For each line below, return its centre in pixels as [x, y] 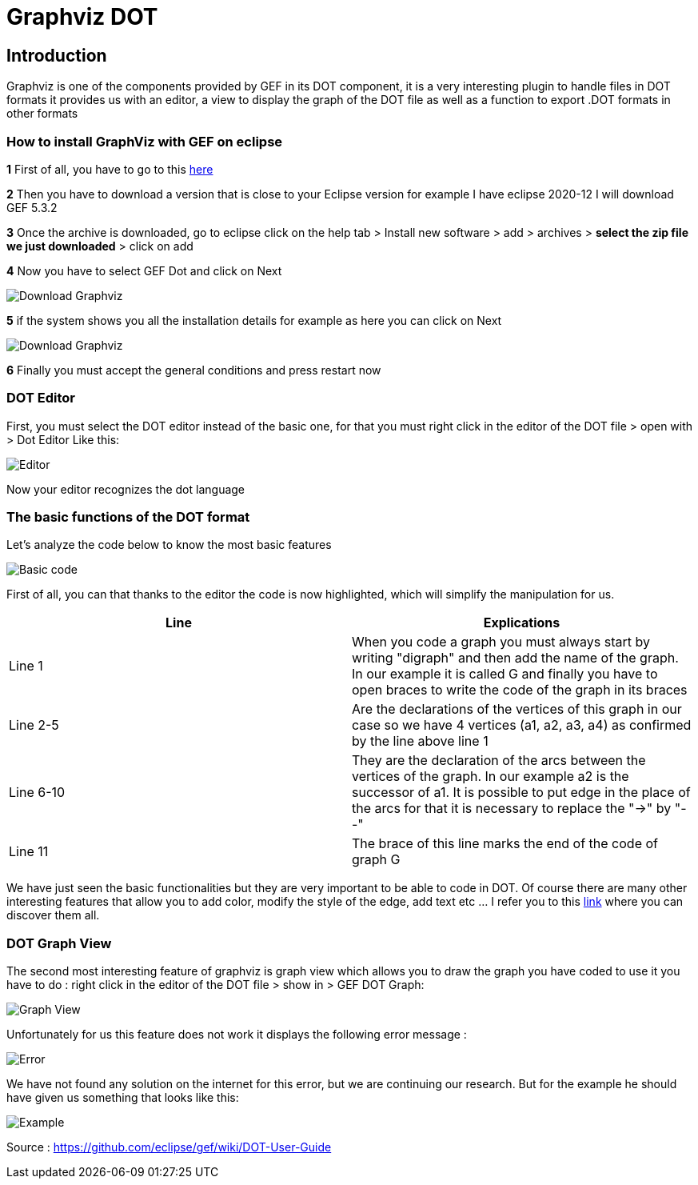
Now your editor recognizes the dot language [126, 489]
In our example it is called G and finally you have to [505, 674]
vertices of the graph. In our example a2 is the [491, 777]
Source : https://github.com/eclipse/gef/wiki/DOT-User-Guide [169, 1147]
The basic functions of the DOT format [128, 517]
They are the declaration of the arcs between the [499, 761]
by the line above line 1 [420, 741]
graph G [376, 860]
